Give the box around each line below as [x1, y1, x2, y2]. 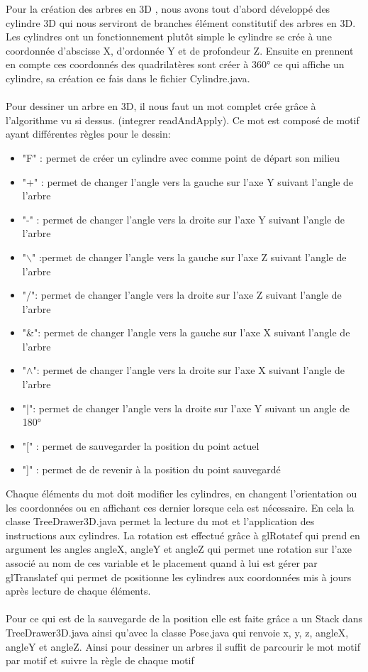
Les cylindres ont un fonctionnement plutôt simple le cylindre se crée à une [6, 29, 332, 44]
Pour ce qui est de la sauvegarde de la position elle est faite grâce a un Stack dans [6, 611, 363, 626]
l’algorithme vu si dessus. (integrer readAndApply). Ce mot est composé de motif [6, 112, 359, 127]
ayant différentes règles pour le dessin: [6, 126, 171, 141]
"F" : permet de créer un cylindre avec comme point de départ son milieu [22, 150, 340, 165]
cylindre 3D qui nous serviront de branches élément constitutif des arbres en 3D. [6, 15, 356, 30]
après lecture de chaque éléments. [6, 583, 151, 598]
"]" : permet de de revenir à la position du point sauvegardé [22, 462, 281, 477]
